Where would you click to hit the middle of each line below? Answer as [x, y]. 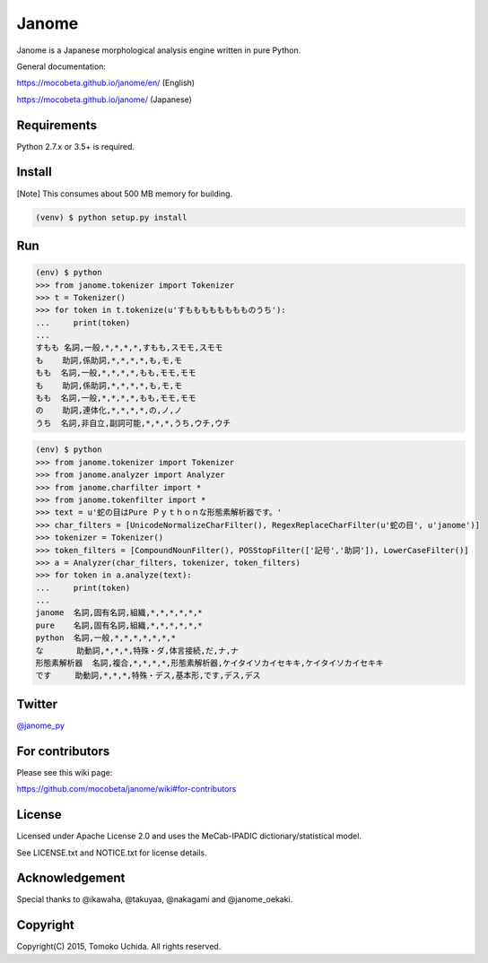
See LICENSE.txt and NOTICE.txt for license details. [112, 853]
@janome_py [40, 725]
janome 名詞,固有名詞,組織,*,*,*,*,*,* [119, 613]
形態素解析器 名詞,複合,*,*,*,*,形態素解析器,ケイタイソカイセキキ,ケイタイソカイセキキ [209, 663]
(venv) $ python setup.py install [111, 217]
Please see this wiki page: [65, 772]
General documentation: [61, 66]
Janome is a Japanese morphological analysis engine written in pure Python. [159, 50]
